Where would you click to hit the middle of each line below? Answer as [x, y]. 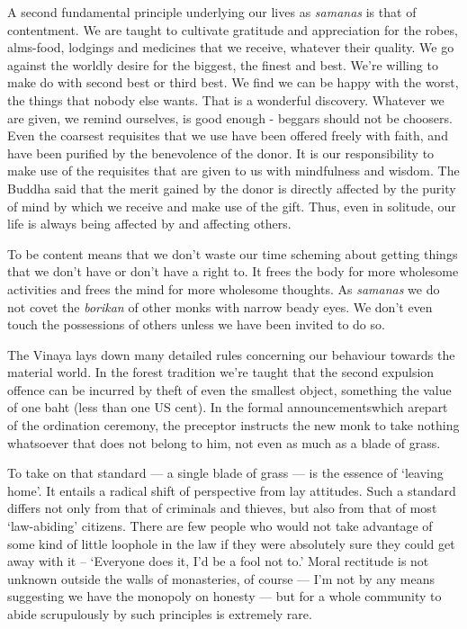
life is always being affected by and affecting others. [149, 224]
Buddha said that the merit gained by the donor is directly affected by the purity [232, 188]
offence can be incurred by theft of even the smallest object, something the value [229, 389]
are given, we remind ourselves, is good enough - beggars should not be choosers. [230, 117]
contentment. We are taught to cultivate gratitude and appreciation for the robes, [233, 29]
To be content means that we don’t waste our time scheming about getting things [233, 253]
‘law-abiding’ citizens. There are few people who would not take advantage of [220, 526]
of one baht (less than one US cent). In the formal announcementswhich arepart [228, 407]
